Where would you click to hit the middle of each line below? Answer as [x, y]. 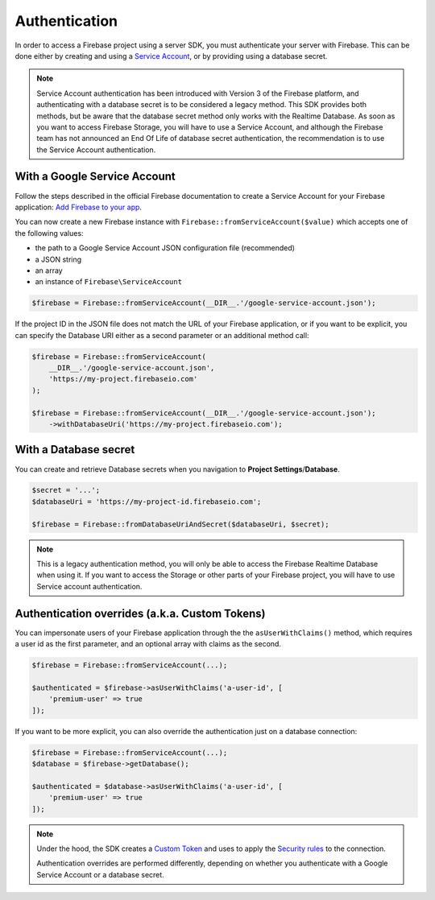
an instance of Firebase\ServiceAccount [109, 282]
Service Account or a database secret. [100, 874]
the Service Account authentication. [96, 150]
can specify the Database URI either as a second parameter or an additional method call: [162, 335]
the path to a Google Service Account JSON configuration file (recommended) [165, 248]
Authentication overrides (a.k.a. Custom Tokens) [140, 613]
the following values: [49, 233]
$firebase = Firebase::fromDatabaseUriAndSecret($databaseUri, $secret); [180, 524]
